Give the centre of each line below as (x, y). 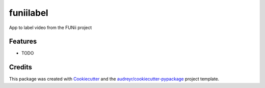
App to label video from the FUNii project (51, 28)
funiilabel (29, 13)
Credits (21, 67)
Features (23, 42)
